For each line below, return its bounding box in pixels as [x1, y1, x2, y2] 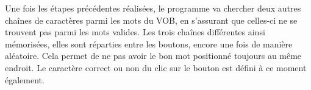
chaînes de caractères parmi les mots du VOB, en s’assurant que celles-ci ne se [5, 13, 298, 26]
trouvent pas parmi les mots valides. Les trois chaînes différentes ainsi [5, 26, 265, 38]
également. [5, 73, 45, 86]
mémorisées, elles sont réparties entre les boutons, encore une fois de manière [5, 37, 293, 50]
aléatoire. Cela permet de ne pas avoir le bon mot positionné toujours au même [5, 49, 302, 62]
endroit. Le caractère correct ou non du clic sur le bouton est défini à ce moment [5, 61, 307, 74]
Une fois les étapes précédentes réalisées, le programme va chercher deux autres [5, 2, 301, 14]
